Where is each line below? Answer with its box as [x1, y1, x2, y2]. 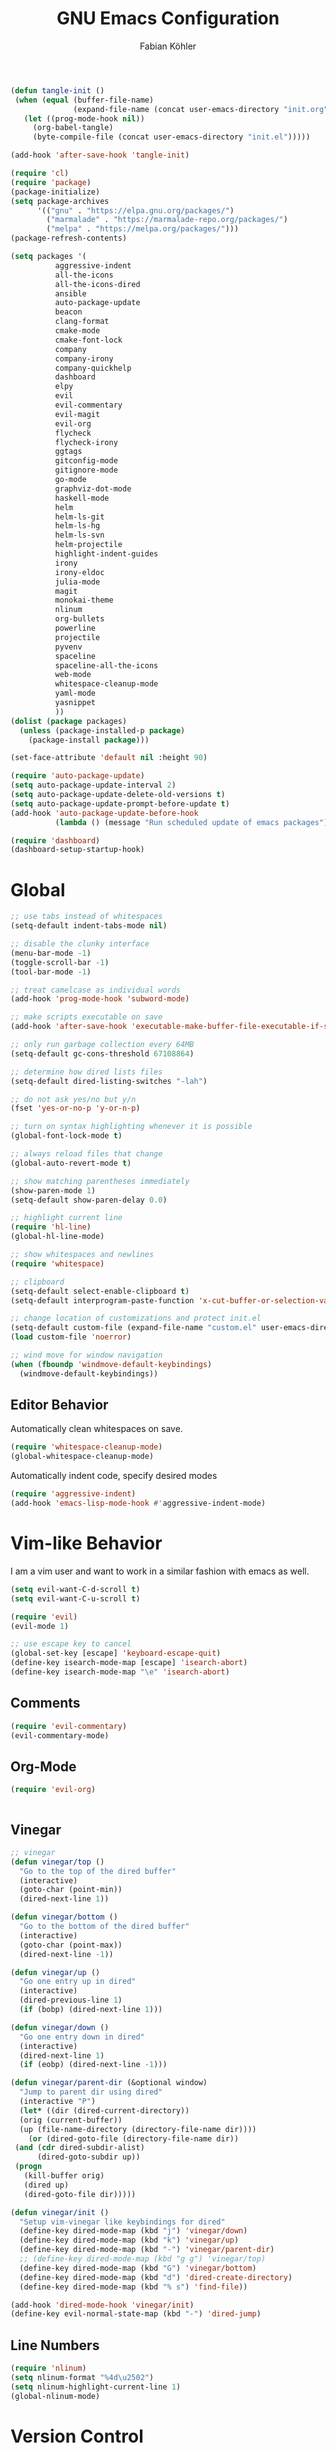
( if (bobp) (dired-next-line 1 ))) [19, 2005, 163, 2015]
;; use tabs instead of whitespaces [10, 912, 163, 922]
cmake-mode [54, 326, 101, 336]
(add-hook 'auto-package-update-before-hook [10, 808, 199, 818]
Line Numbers [10, 2337, 100, 2354]
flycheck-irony [54, 437, 118, 447]
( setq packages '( [10, 252, 87, 262]
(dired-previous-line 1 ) [19, 1995, 123, 2006]
